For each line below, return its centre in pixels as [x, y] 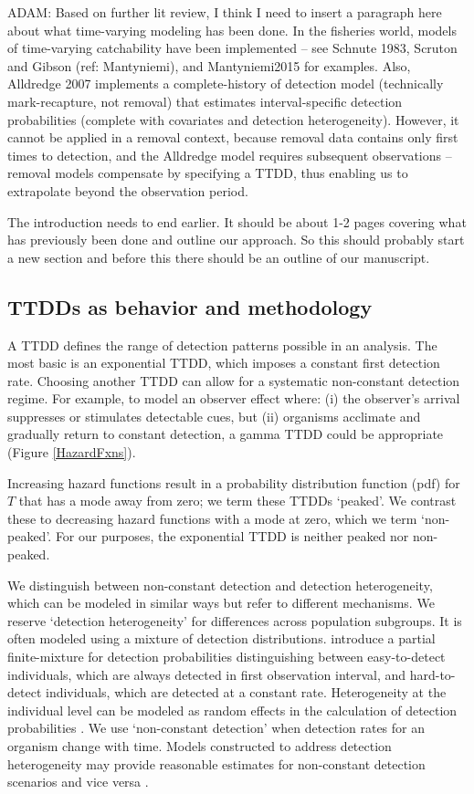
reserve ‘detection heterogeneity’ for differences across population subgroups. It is [235, 620]
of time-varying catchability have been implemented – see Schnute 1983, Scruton [232, 48]
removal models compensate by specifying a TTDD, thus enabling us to [208, 173]
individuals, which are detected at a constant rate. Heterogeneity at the [246, 692]
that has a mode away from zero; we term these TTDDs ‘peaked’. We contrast [237, 501]
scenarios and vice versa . [78, 782]
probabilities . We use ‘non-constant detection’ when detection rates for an [216, 728]
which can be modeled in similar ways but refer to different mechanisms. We [221, 603]
